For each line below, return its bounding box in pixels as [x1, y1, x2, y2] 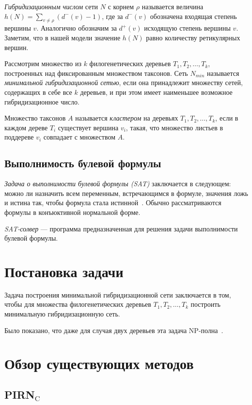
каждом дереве [4, 122, 48, 132]
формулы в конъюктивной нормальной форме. [4, 207, 141, 217]
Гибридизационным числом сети [4, 1, 98, 11]
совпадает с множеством [43, 132, 116, 142]
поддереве [4, 132, 34, 142]
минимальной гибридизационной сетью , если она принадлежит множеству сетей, [4, 77, 243, 88]
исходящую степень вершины [144, 23, 231, 33]
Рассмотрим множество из [4, 58, 81, 69]
